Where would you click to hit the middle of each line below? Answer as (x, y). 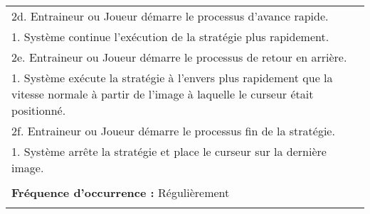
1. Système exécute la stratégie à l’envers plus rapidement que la (172, 78)
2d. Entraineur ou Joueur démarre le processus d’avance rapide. (170, 16)
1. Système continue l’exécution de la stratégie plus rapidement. (170, 36)
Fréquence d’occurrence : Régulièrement (121, 192)
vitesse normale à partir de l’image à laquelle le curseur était (163, 94)
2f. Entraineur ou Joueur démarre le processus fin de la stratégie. (173, 131)
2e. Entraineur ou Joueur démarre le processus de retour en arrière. (179, 57)
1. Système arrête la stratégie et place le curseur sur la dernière (169, 151)
